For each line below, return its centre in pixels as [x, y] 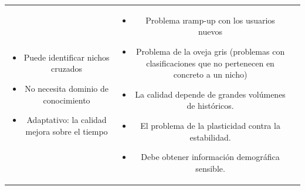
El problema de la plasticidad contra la [210, 125]
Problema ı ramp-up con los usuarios [210, 20]
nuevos [211, 31]
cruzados [67, 69]
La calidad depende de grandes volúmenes [210, 94]
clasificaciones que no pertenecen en [210, 63]
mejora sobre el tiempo [67, 131]
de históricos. [210, 106]
